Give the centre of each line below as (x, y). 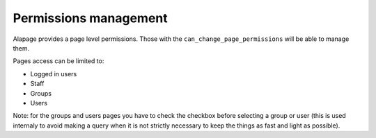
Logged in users (54, 74)
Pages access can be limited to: (58, 61)
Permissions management (90, 18)
